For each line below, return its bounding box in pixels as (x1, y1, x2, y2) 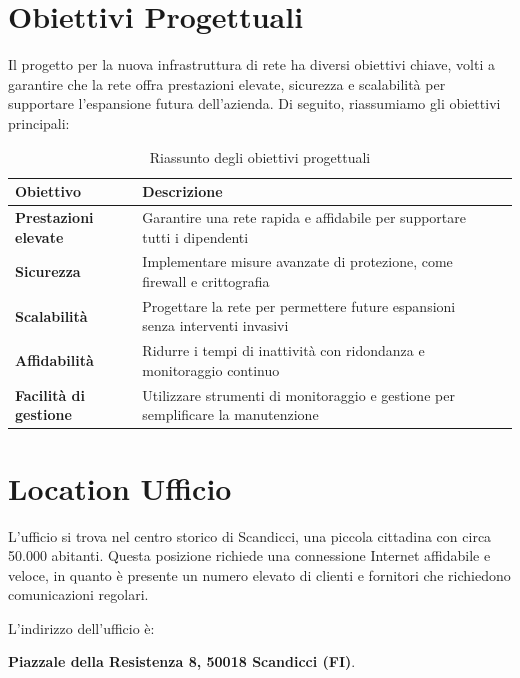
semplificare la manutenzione (142, 404, 319, 425)
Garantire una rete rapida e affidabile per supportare (142, 206, 466, 227)
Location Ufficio (8, 467, 232, 508)
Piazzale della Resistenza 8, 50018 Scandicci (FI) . (8, 651, 356, 672)
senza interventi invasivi (142, 315, 289, 336)
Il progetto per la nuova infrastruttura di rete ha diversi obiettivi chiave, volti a (8, 54, 495, 75)
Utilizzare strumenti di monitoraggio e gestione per (142, 384, 455, 405)
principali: (8, 112, 70, 133)
